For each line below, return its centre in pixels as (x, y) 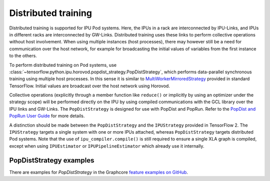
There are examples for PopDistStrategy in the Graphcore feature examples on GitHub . (99, 172)
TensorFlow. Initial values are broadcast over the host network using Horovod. (89, 86)
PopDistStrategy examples (52, 160)
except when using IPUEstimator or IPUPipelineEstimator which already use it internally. (107, 146)
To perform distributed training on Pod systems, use (63, 65)
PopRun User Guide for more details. (47, 116)
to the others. (23, 56)
